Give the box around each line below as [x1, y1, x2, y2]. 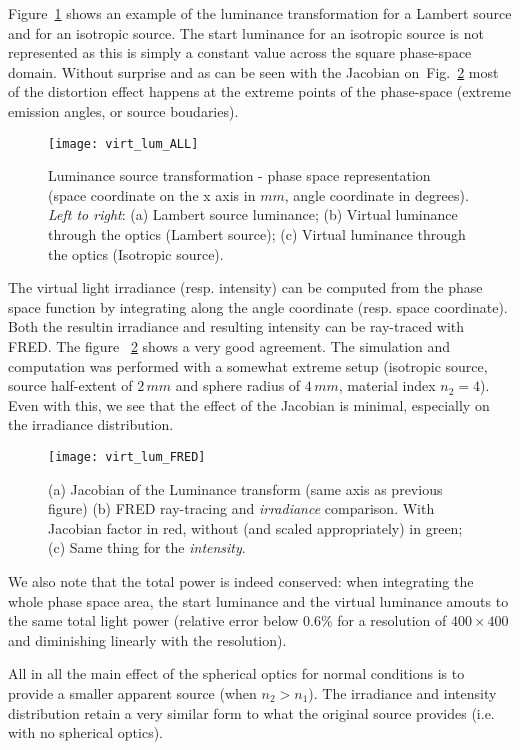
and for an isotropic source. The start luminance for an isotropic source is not [8, 22, 484, 43]
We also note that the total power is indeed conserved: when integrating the [8, 570, 474, 591]
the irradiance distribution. [8, 414, 174, 435]
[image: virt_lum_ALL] [48, 136, 199, 151]
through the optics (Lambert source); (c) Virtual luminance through [48, 224, 466, 244]
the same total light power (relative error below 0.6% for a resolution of [8, 610, 447, 631]
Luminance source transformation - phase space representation [48, 165, 431, 186]
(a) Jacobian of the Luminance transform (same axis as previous [48, 478, 443, 499]
